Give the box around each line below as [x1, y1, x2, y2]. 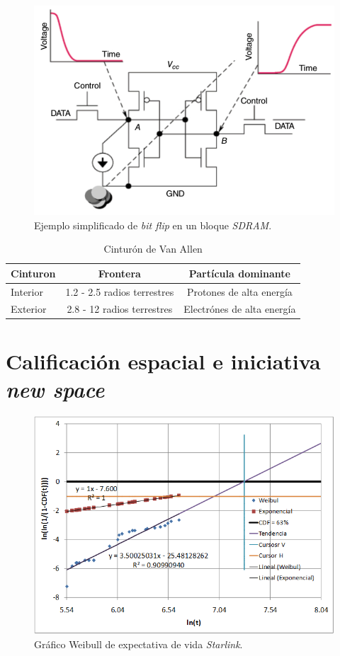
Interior [11, 284, 43, 299]
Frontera [98, 265, 141, 280]
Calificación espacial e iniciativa [6, 346, 321, 375]
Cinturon [11, 265, 56, 280]
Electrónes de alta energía [183, 301, 296, 316]
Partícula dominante [188, 265, 290, 280]
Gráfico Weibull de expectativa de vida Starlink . [34, 636, 243, 651]
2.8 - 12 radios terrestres [67, 301, 173, 316]
